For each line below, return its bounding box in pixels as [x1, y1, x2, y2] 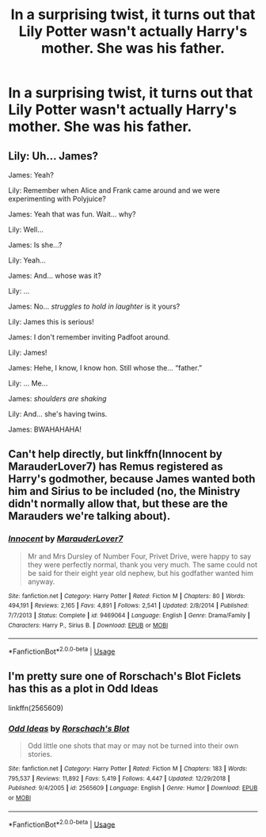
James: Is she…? [8, 240, 63, 249]
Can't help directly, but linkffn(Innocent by [8, 447, 223, 461]
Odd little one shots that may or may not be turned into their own [27, 741, 239, 751]
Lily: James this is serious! [8, 317, 94, 326]
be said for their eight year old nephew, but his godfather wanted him [27, 568, 254, 578]
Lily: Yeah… [8, 255, 46, 265]
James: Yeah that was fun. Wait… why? [8, 209, 136, 219]
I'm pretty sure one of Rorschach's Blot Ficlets [8, 670, 241, 683]
